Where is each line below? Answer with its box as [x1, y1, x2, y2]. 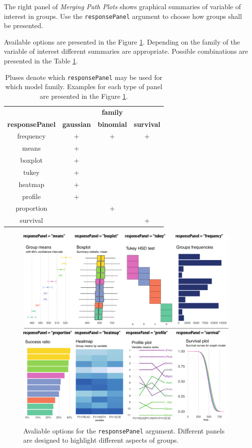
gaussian [62, 119, 91, 129]
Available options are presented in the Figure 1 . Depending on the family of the [4, 36, 240, 46]
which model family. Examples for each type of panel [5, 81, 162, 92]
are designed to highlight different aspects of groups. [23, 435, 179, 445]
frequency [17, 131, 46, 141]
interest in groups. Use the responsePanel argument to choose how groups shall [4, 11, 242, 21]
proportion [16, 203, 47, 213]
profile [22, 191, 41, 201]
